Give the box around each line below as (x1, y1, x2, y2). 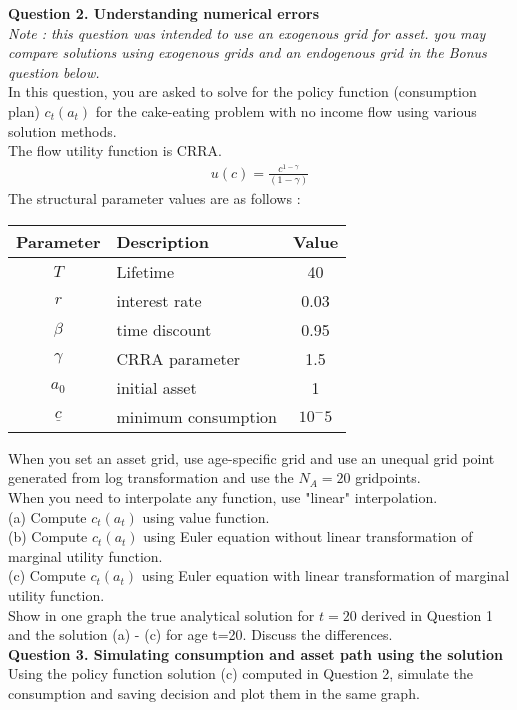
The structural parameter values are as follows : (8, 188, 301, 209)
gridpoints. (355, 467, 421, 488)
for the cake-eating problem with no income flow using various (95, 100, 477, 121)
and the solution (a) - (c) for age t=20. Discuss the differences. (8, 624, 393, 645)
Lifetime (116, 259, 175, 283)
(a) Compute (8, 506, 87, 527)
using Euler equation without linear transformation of (143, 526, 473, 547)
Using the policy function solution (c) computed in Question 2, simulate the (8, 663, 474, 684)
